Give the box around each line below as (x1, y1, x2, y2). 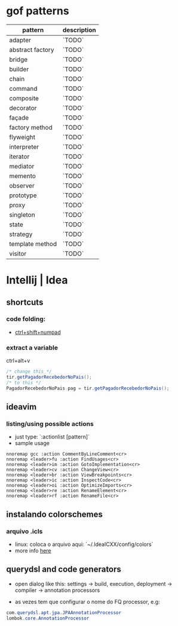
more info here (14, 547, 51, 554)
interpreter (9, 142, 39, 151)
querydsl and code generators (6, 564, 121, 575)
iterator (9, 152, 30, 161)
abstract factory (9, 45, 54, 54)
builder (9, 65, 29, 73)
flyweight (9, 133, 36, 141)
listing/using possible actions (6, 419, 94, 428)
